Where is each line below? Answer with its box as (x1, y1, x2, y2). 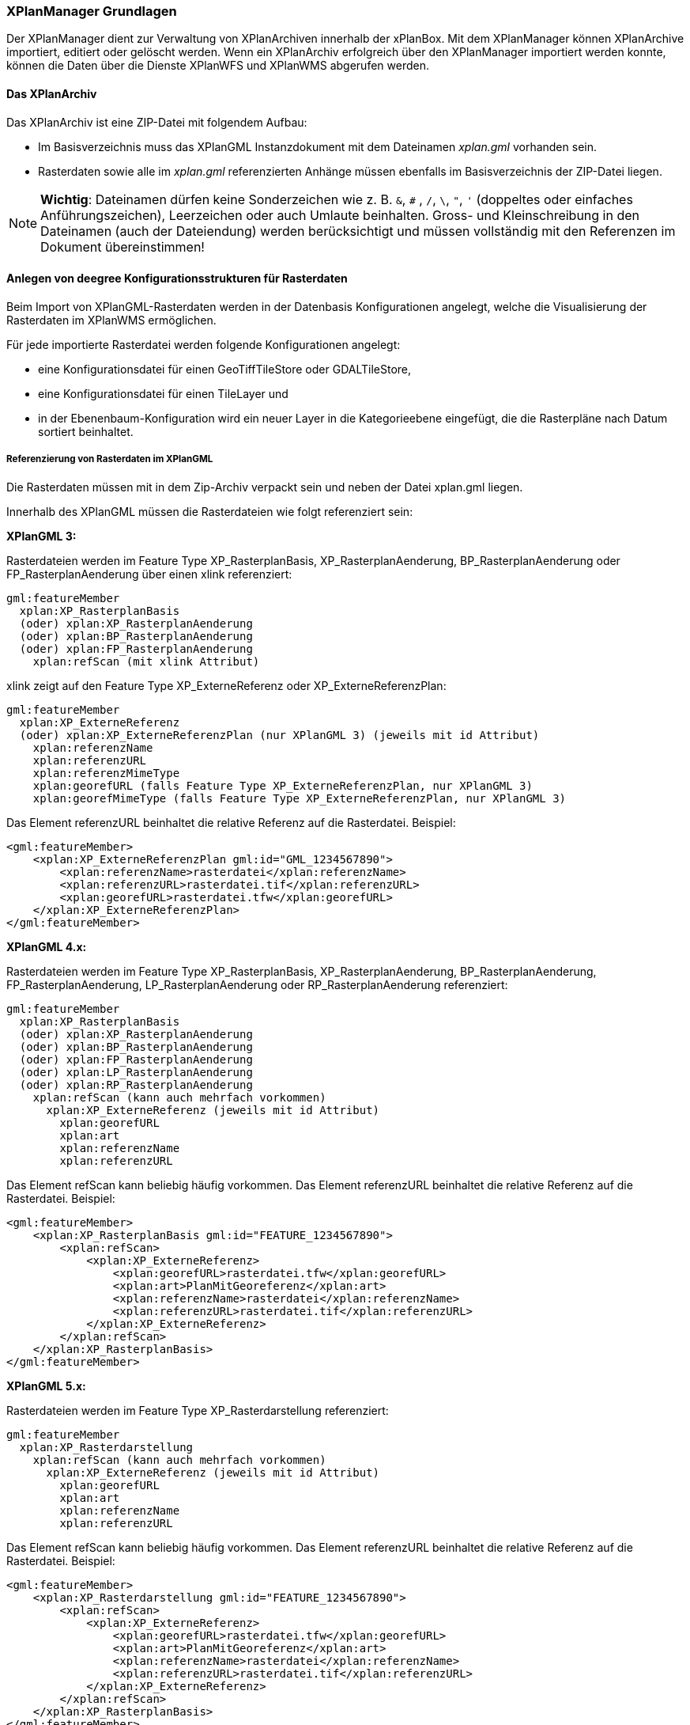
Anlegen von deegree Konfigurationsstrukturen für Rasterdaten (6, 271, 348, 286)
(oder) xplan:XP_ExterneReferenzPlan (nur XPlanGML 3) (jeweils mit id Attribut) (19, 728, 540, 741)
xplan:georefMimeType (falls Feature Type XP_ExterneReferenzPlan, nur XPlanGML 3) (32, 791, 567, 805)
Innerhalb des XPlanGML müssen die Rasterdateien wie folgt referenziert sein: (6, 504, 413, 518)
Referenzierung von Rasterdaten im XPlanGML (6, 453, 213, 465)
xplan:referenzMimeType (32, 766, 180, 779)
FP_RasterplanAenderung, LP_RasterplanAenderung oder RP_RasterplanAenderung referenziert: (6, 977, 508, 991)
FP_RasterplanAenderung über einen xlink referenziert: (6, 567, 292, 581)
